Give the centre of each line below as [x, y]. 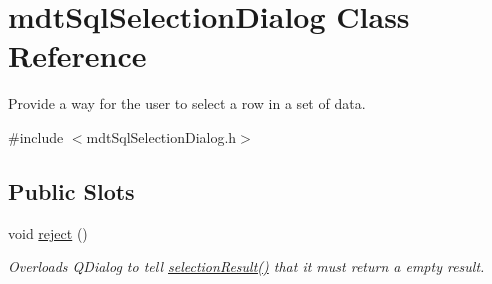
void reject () [48, 232]
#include [36, 136]
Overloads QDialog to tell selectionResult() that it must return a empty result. [246, 266]
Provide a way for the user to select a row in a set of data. [187, 103]
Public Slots [71, 190]
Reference [77, 55]
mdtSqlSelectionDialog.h [161, 136]
